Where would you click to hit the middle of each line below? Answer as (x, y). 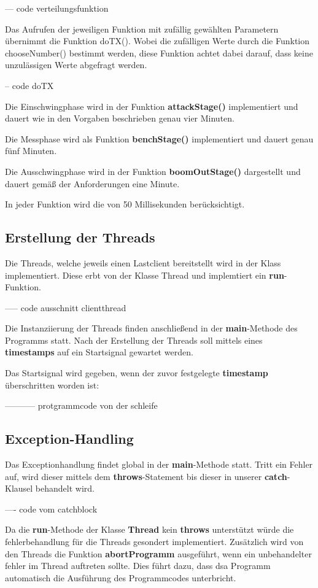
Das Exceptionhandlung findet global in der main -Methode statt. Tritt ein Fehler (159, 464)
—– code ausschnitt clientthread (66, 307)
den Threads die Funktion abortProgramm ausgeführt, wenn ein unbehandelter (158, 553)
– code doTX (29, 85)
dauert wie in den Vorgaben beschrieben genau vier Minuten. (120, 118)
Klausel (19, 488)
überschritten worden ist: (52, 385)
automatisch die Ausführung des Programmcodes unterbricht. (121, 577)
